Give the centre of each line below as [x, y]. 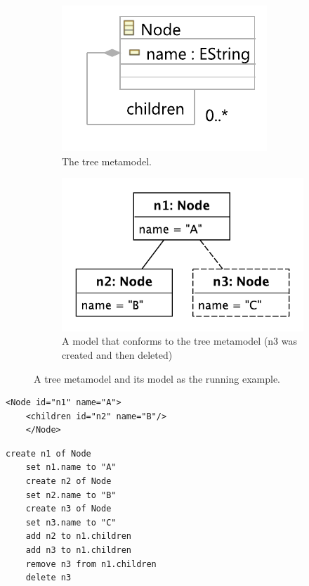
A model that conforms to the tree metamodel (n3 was [180, 341]
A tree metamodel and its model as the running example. [157, 378]
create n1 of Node [48, 453]
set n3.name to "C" [71, 522]
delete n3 [48, 578]
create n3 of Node [68, 509]
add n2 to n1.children [78, 536]
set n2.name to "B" [71, 495]
